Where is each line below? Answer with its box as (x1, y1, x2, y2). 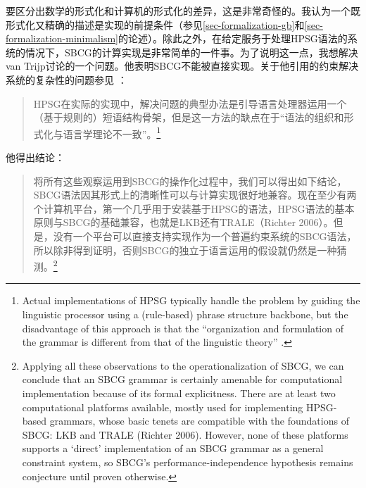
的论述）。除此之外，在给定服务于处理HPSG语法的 (118, 31, 348, 46)
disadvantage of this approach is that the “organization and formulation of (22, 320, 343, 335)
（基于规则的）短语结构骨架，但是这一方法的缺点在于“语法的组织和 (33, 110, 344, 125)
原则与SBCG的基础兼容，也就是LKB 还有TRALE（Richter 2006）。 (33, 215, 334, 230)
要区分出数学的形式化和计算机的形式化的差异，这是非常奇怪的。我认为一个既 (6, 4, 360, 18)
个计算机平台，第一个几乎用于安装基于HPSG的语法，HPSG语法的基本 (33, 201, 355, 215)
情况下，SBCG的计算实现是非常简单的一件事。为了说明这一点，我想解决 (25, 44, 358, 59)
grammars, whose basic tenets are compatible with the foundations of (49, 413, 349, 428)
